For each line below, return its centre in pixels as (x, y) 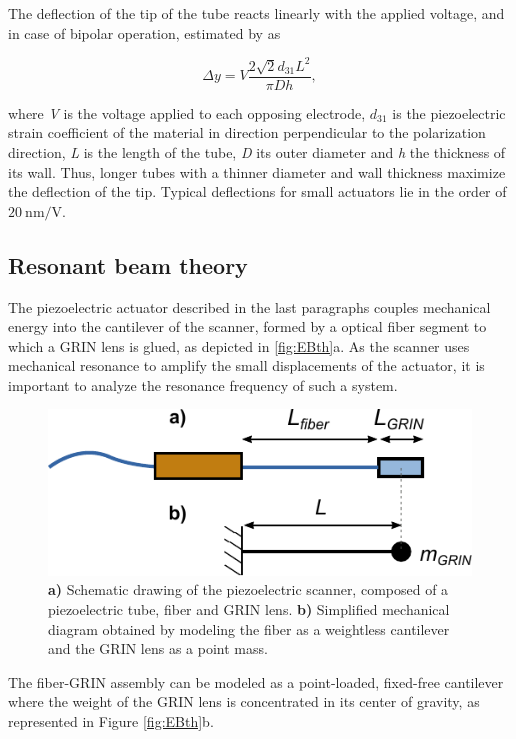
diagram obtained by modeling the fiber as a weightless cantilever (249, 628)
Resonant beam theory (128, 264)
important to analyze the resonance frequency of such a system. (203, 384)
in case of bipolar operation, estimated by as (144, 32)
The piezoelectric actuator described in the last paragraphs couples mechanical (249, 306)
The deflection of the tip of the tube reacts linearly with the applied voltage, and (256, 13)
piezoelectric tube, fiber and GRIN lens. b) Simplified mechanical (249, 608)
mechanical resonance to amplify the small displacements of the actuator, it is (246, 365)
